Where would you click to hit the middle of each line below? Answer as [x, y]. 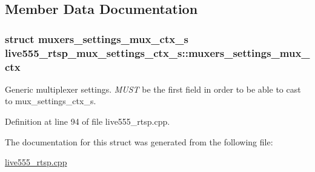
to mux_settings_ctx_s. [51, 101]
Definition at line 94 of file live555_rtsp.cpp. [88, 121]
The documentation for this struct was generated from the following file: [139, 141]
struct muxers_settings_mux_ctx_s [97, 38]
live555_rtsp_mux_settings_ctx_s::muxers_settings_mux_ [157, 52]
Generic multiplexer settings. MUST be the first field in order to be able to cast [153, 89]
